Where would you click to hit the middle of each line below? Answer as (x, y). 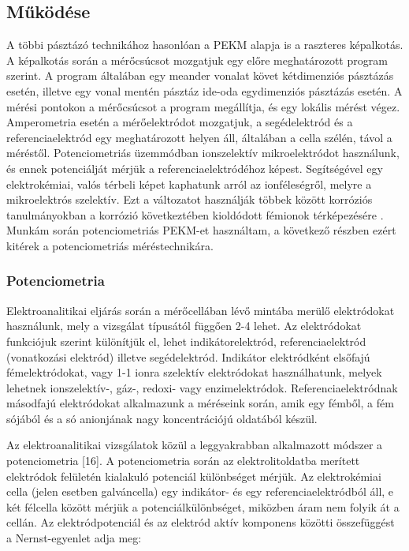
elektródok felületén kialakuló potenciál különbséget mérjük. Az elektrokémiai (194, 476)
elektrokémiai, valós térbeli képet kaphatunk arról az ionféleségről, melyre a (189, 184)
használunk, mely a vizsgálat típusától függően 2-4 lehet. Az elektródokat (184, 326)
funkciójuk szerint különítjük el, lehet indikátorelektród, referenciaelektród (186, 341)
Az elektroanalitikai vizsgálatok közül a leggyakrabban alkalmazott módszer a (195, 445)
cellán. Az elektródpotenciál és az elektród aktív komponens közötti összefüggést (201, 522)
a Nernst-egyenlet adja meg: (74, 538)
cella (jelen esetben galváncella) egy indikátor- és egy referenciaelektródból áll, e (200, 491)
